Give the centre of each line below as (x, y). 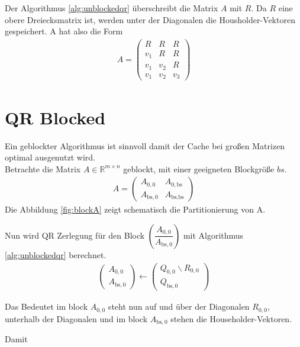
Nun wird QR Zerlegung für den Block (75, 235)
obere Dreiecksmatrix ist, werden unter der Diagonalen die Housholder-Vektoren (150, 19)
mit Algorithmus (213, 235)
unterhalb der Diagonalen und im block (76, 318)
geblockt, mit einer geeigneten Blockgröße (199, 168)
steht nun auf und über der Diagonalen (179, 306)
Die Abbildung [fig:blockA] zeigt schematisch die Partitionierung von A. (135, 209)
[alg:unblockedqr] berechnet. (56, 254)
